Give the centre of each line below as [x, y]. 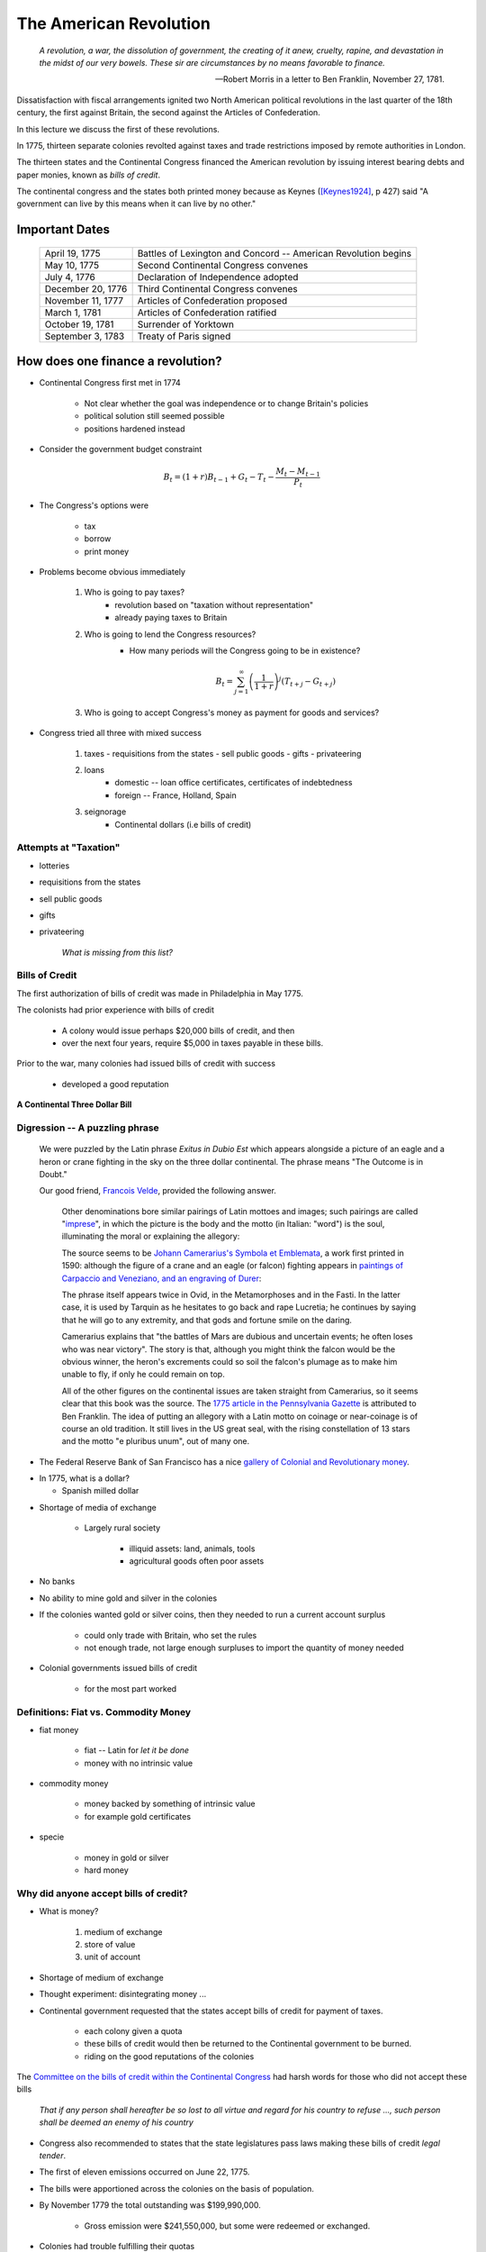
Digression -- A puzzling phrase [88, 1128]
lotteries [54, 866]
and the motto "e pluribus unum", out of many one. [156, 1441]
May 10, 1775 [72, 265]
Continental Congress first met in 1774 [110, 383]
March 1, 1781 [73, 313]
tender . [53, 2156]
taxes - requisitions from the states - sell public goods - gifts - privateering [223, 753]
